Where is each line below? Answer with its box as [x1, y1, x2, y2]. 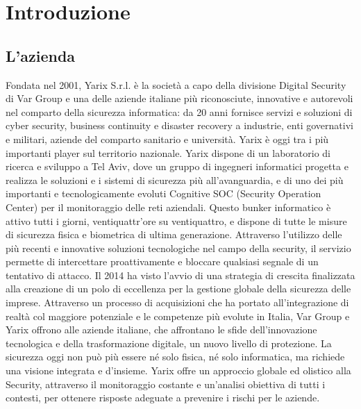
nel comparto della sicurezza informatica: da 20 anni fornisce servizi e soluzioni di [6, 104, 353, 119]
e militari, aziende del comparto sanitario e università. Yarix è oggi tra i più [6, 131, 329, 146]
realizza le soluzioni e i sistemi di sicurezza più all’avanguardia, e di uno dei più [6, 172, 344, 187]
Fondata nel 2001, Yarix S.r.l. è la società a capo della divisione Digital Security [6, 77, 346, 92]
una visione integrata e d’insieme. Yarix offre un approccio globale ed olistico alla [6, 363, 351, 378]
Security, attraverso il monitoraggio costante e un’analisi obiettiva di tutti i [6, 376, 326, 391]
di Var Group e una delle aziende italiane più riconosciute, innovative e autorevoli [6, 91, 353, 106]
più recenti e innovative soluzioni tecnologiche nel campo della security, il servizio [6, 240, 351, 255]
